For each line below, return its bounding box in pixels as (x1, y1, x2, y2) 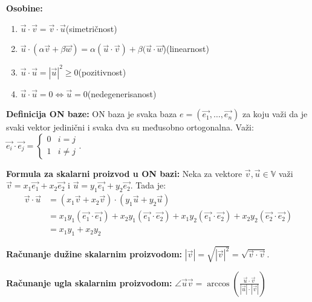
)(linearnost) (163, 42, 209, 55)
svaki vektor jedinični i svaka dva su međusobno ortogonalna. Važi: (6, 121, 254, 133)
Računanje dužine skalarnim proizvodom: (6, 248, 183, 260)
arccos (207, 279, 230, 288)
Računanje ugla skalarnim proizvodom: (6, 276, 172, 289)
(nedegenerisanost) (87, 87, 157, 100)
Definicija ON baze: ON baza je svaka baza (6, 108, 177, 120)
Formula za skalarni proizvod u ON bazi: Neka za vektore (6, 167, 242, 179)
